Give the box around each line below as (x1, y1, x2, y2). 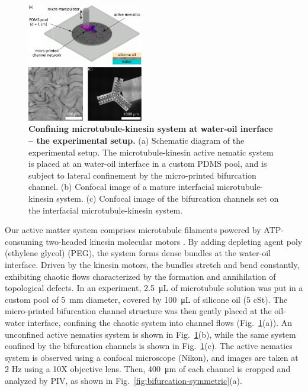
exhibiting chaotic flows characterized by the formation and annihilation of (5, 270, 276, 282)
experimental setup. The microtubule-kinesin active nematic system (28, 146, 274, 158)
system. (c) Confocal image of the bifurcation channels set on (56, 192, 279, 205)
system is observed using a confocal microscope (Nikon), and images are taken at (5, 351, 299, 363)
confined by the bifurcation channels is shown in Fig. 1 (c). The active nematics (5, 340, 293, 352)
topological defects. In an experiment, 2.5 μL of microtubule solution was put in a (5, 282, 303, 294)
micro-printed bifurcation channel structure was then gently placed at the (5, 305, 272, 317)
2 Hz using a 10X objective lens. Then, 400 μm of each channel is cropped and (5, 363, 291, 375)
